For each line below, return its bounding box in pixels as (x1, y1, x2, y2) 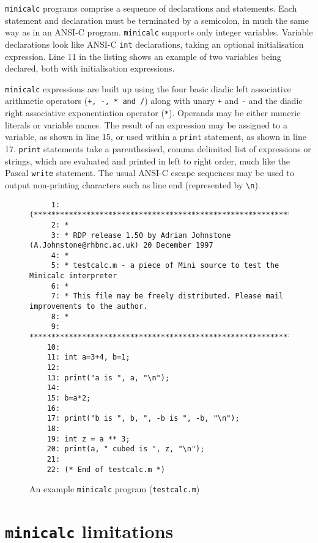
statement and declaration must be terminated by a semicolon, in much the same (5, 13, 309, 26)
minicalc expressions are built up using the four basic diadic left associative (5, 82, 291, 95)
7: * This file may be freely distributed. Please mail (51, 292, 284, 301)
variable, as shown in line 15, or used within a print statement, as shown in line (5, 130, 306, 143)
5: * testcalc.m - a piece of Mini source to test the (51, 261, 279, 270)
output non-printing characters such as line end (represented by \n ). (5, 178, 261, 191)
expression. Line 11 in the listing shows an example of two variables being (5, 50, 281, 62)
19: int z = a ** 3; (46, 434, 130, 443)
